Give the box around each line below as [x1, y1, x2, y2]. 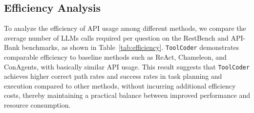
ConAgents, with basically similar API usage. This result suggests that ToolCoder [4, 61, 250, 71]
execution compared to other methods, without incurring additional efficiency [4, 80, 236, 90]
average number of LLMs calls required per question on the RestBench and [4, 32, 229, 43]
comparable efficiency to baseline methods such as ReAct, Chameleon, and [4, 52, 227, 62]
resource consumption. [4, 100, 71, 110]
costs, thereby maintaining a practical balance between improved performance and [4, 90, 250, 100]
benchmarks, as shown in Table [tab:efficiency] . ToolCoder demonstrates [21, 42, 239, 52]
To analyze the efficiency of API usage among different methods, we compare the [4, 23, 246, 33]
